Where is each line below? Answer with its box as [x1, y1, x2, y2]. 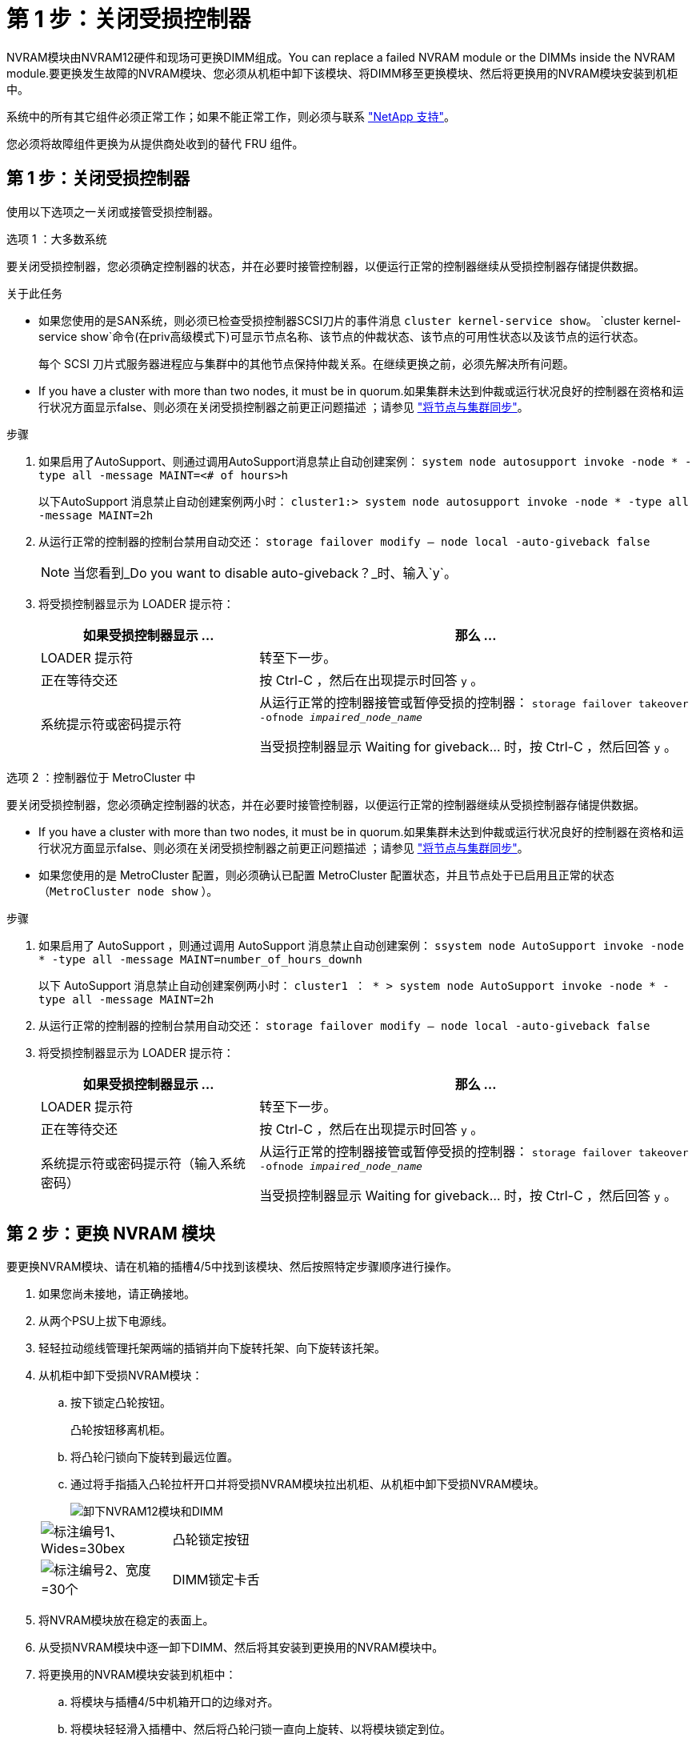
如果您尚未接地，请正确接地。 [38, 1287, 195, 1301]
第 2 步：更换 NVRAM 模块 [6, 1223, 215, 1244]
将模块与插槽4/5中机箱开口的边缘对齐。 [70, 1695, 279, 1709]
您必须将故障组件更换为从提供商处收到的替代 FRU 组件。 [6, 136, 304, 150]
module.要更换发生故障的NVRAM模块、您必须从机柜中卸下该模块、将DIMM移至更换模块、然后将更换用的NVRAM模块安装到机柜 [6, 66, 678, 80]
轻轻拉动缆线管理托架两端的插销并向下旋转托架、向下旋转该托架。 [38, 1341, 386, 1356]
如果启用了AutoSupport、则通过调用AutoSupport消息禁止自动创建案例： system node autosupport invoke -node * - [38, 454, 692, 468]
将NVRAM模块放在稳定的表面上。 [38, 1613, 214, 1628]
